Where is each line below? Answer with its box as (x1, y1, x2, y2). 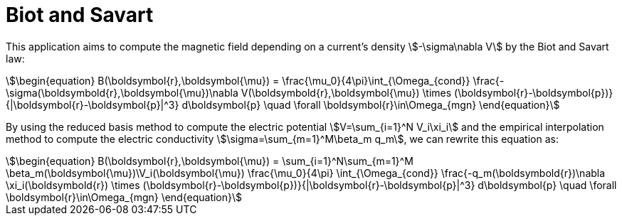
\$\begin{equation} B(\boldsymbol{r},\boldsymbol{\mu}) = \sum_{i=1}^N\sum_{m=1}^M (6, 154, 413, 167)
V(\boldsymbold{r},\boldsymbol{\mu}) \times (241, 86, 452, 99)
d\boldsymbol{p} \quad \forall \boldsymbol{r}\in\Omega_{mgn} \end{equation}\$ (181, 98, 560, 111)
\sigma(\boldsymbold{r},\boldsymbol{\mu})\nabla (6, 86, 238, 99)
